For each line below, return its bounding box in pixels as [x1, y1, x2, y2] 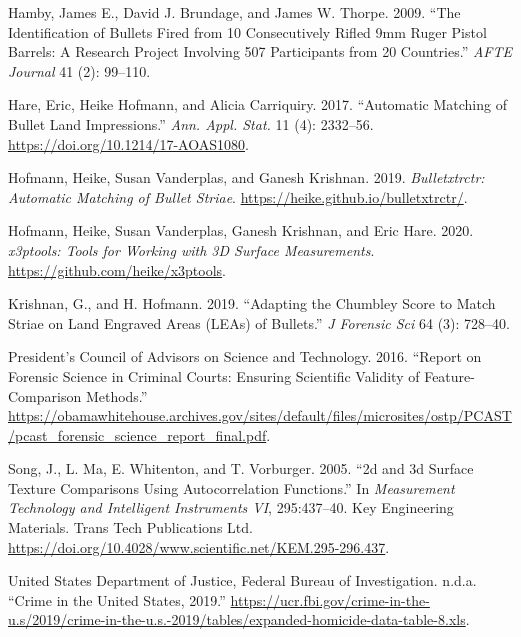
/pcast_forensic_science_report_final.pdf [8, 424, 267, 445]
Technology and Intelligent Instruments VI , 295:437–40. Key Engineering [8, 497, 454, 518]
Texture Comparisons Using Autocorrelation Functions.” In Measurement [8, 477, 455, 498]
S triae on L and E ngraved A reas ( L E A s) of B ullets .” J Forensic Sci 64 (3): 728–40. [8, 312, 510, 333]
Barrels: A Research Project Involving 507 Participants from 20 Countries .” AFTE [8, 41, 512, 62]
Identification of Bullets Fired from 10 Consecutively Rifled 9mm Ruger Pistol [8, 21, 487, 42]
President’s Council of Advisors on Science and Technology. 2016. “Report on [8, 346, 482, 367]
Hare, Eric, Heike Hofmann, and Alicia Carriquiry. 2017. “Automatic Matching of [8, 94, 507, 115]
